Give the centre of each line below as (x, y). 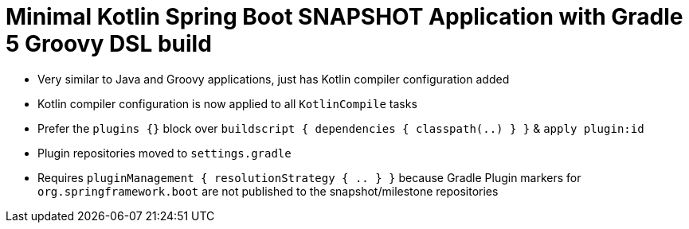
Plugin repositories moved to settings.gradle (164, 153)
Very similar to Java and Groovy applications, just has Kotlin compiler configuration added (274, 79)
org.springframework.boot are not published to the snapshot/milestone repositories (268, 191)
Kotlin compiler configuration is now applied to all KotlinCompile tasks (227, 103)
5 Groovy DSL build (109, 44)
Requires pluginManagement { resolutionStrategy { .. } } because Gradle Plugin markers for (309, 177)
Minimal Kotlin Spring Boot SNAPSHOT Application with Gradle (344, 17)
